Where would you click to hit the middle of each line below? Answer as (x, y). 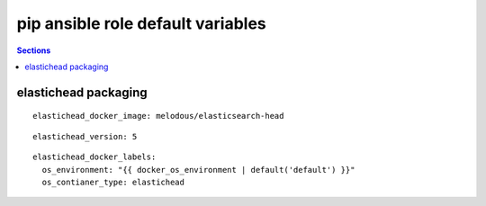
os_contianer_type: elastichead (113, 182)
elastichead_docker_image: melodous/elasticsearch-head (158, 116)
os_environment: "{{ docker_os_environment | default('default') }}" (198, 170)
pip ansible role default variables (142, 23)
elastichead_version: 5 (85, 136)
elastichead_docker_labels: (94, 157)
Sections (34, 50)
